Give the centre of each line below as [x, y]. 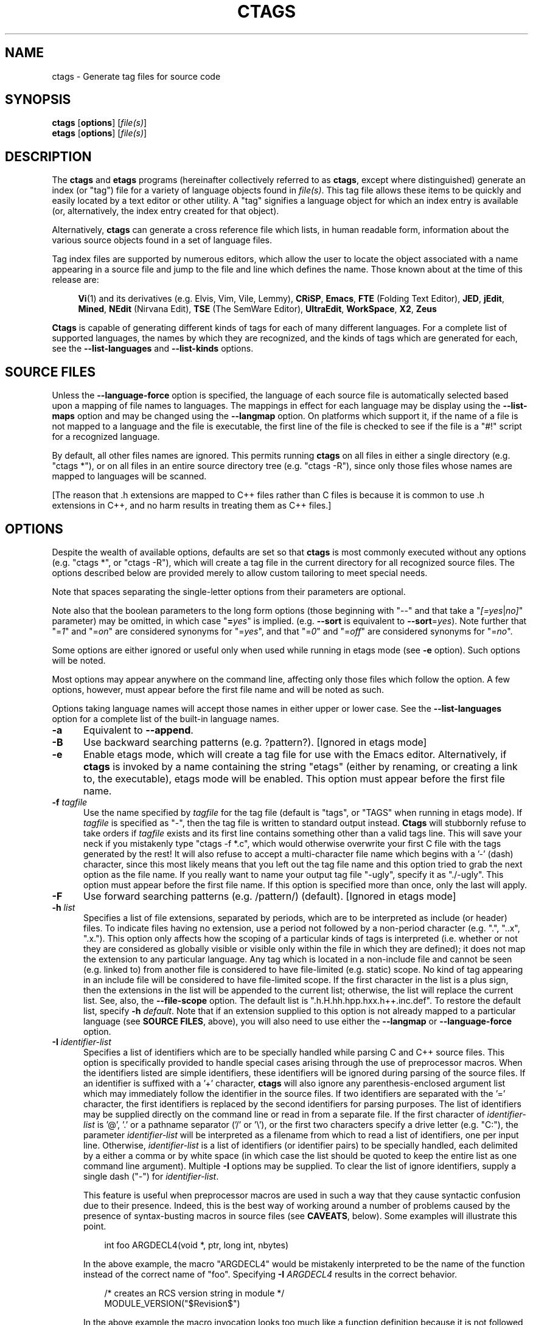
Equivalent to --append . [138, 730]
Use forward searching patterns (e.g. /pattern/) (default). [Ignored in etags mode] [270, 896]
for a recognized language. [106, 437]
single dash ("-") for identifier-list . [151, 1176]
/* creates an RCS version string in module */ [194, 1293]
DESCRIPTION [48, 156]
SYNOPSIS [38, 100]
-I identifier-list [82, 1042]
